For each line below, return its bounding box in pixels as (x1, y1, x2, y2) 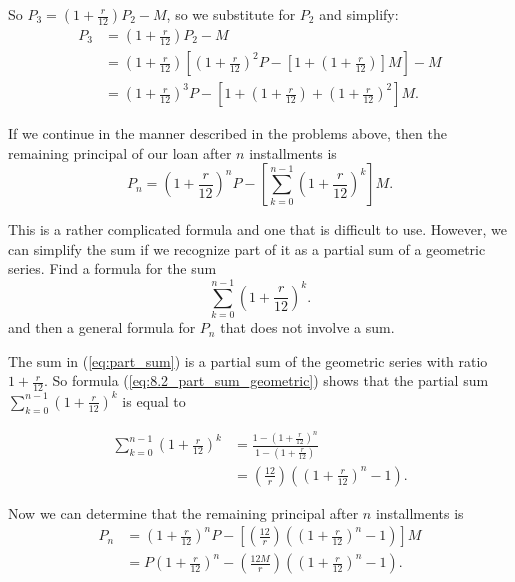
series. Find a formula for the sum (8, 258, 217, 279)
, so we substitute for (166, 4, 296, 24)
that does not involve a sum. (220, 317, 395, 338)
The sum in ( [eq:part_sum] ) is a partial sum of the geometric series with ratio (8, 350, 488, 371)
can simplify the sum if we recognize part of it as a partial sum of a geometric (8, 238, 486, 259)
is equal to (122, 390, 186, 411)
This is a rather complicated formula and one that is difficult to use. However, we (8, 219, 507, 240)
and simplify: (319, 4, 399, 24)
